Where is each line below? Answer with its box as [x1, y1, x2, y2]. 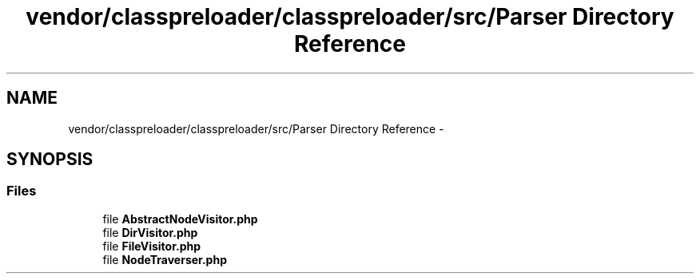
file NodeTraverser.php [102, 252, 227, 266]
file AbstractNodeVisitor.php [102, 211, 258, 226]
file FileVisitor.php [102, 239, 201, 253]
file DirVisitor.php [102, 225, 198, 239]
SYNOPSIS [6, 149, 93, 170]
